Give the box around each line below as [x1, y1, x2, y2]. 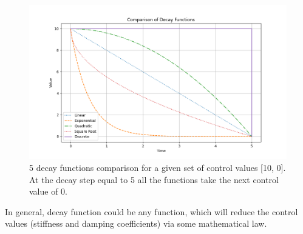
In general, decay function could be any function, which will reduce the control [5, 205, 298, 218]
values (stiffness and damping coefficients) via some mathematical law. [5, 217, 267, 230]
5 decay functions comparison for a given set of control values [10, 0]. [29, 161, 286, 173]
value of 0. [29, 185, 67, 198]
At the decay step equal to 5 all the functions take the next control [29, 173, 279, 186]
